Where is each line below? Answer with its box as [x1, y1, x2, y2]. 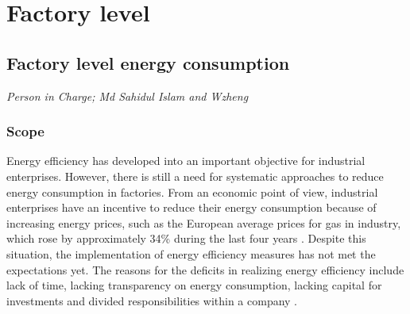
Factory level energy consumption [6, 50, 290, 75]
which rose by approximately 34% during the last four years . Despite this [6, 230, 366, 247]
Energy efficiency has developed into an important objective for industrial [6, 152, 366, 169]
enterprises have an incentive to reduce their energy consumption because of [6, 199, 377, 216]
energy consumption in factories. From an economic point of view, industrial [6, 183, 378, 200]
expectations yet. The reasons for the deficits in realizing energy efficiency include [6, 261, 404, 278]
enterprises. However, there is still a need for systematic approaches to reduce [6, 167, 384, 184]
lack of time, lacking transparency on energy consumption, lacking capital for [6, 277, 382, 293]
